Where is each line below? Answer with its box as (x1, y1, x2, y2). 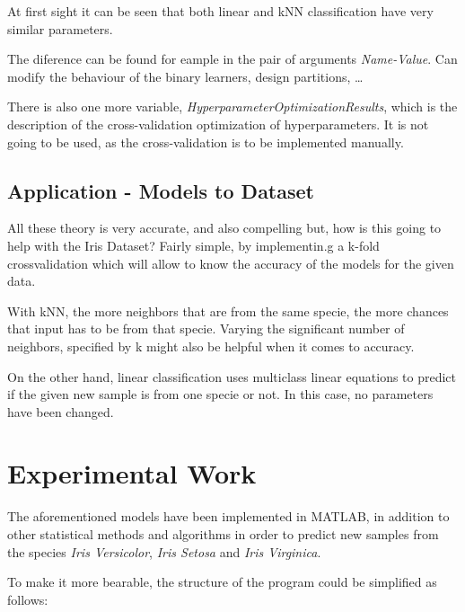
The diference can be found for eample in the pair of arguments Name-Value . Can (7, 49, 458, 68)
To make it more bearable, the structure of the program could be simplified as (7, 572, 437, 591)
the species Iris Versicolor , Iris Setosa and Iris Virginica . (7, 542, 321, 561)
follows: (7, 590, 48, 608)
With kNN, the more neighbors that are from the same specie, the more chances (7, 301, 449, 320)
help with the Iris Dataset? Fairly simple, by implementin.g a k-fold (7, 235, 380, 254)
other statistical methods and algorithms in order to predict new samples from (7, 525, 439, 544)
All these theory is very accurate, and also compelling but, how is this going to (7, 218, 442, 237)
